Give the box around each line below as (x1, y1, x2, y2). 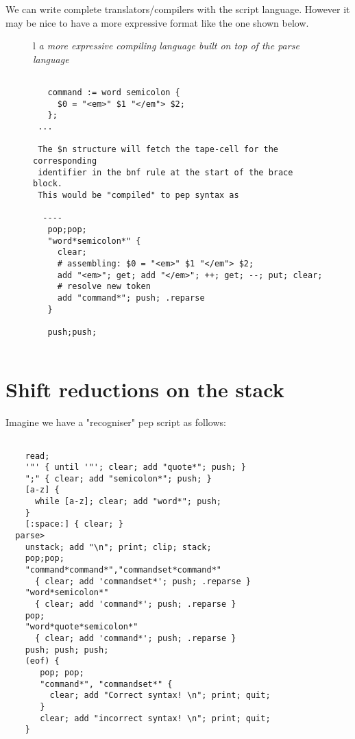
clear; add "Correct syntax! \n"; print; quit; (49, 690, 271, 701)
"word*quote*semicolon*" (25, 622, 138, 632)
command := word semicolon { (47, 88, 180, 98)
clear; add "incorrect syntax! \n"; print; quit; (40, 713, 271, 723)
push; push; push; (25, 644, 109, 655)
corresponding (33, 155, 97, 166)
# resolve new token (57, 281, 151, 292)
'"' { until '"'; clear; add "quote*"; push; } (25, 462, 246, 473)
